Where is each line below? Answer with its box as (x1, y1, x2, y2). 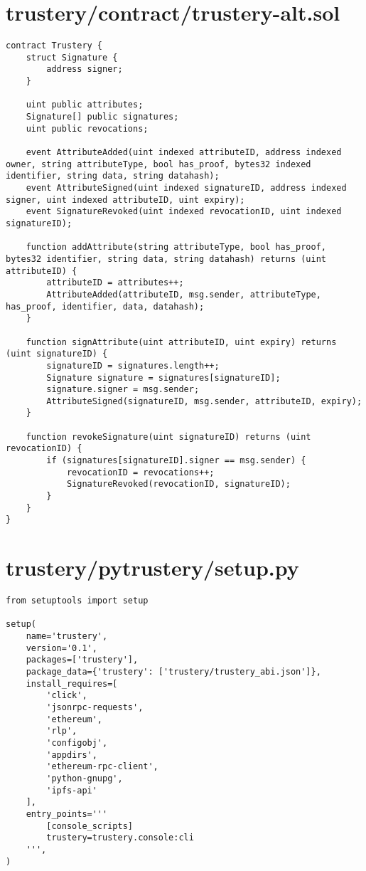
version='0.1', (26, 643, 97, 653)
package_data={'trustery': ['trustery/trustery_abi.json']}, (26, 667, 321, 677)
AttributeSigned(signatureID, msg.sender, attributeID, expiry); (46, 396, 362, 406)
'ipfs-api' (46, 785, 97, 796)
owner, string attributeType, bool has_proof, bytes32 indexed (6, 159, 311, 169)
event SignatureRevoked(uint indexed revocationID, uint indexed (26, 206, 342, 217)
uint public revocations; (26, 123, 149, 134)
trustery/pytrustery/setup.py (6, 553, 299, 582)
